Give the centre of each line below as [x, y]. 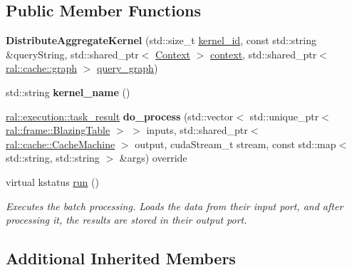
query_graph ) [128, 68]
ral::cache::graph [42, 68]
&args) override [153, 158]
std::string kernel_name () [68, 92]
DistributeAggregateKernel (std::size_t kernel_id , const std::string [161, 40]
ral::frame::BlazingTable [58, 130]
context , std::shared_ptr [263, 54]
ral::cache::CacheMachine [61, 144]
